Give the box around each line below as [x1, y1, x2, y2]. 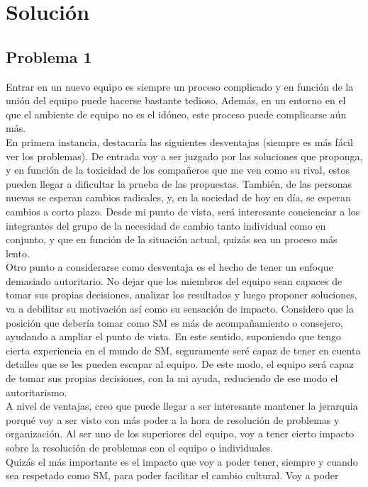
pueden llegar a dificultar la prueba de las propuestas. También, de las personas [6, 176, 352, 191]
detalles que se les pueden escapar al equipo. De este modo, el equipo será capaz [6, 357, 355, 371]
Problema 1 [6, 45, 92, 67]
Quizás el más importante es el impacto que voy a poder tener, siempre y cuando [6, 454, 358, 469]
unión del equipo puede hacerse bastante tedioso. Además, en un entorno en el [6, 93, 346, 108]
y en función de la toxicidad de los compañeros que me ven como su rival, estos [6, 162, 350, 177]
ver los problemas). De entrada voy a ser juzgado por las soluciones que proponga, [6, 148, 363, 163]
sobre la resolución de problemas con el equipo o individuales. [6, 440, 274, 455]
